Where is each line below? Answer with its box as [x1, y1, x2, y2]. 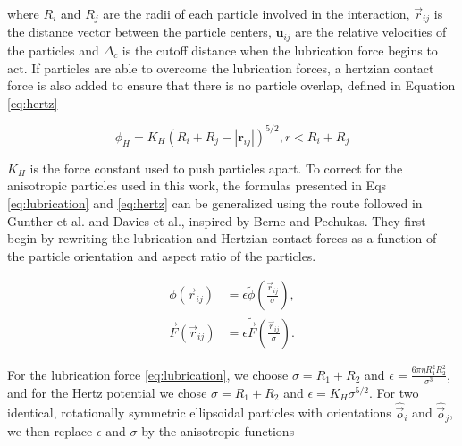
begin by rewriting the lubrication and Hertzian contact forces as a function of [7, 229, 437, 248]
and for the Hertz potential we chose [7, 383, 207, 401]
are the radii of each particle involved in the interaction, [103, 4, 410, 22]
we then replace [7, 422, 93, 441]
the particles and [7, 40, 99, 59]
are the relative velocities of [295, 22, 447, 41]
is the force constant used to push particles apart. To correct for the [29, 158, 403, 177]
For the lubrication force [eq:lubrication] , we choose [7, 365, 289, 383]
